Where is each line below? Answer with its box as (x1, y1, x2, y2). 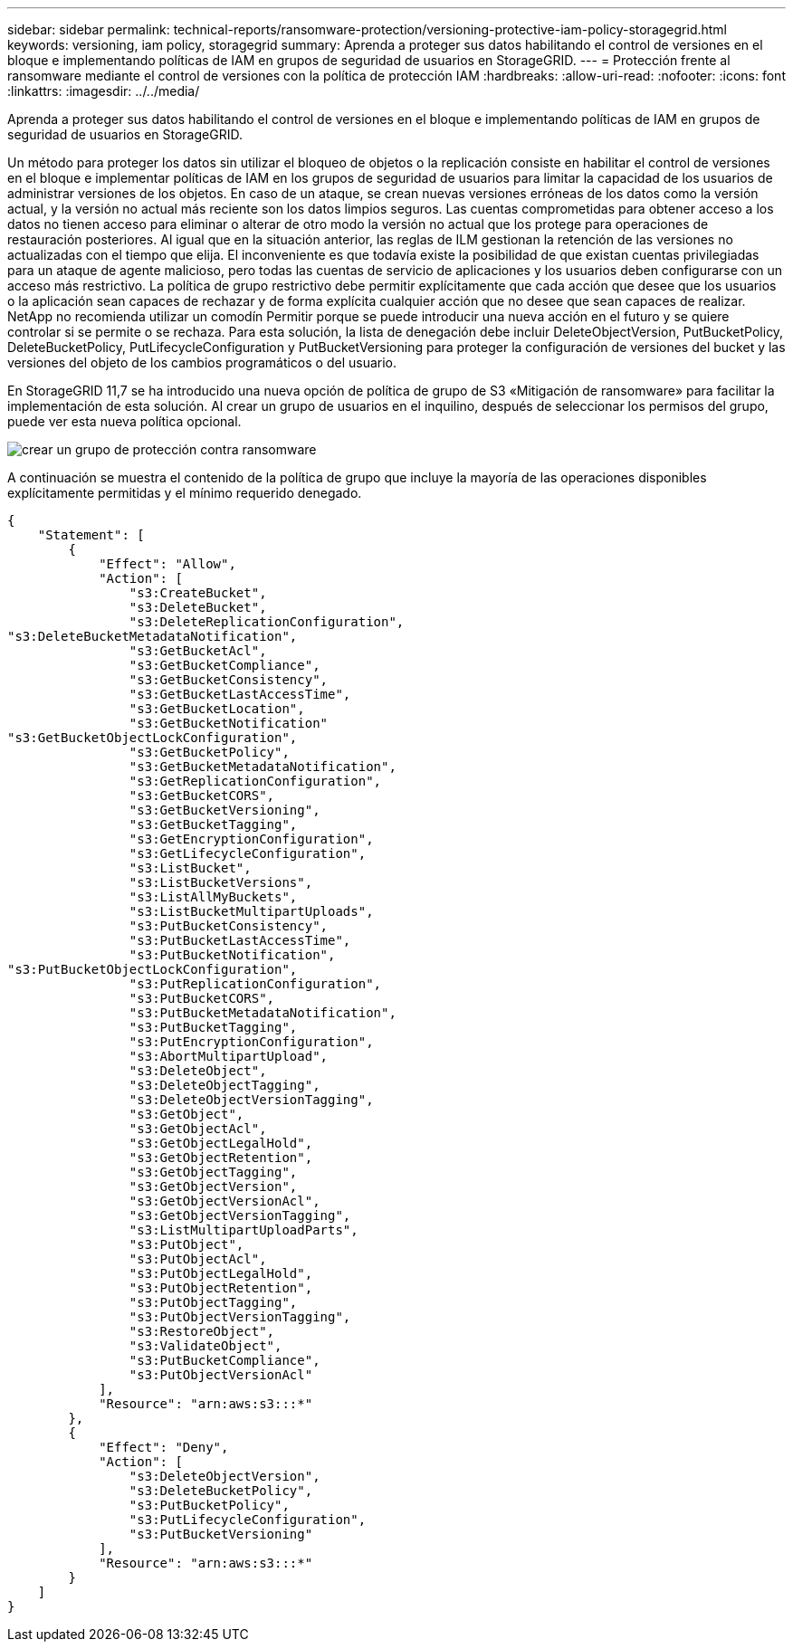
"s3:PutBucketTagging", (129, 1020, 298, 1034)
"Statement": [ (37, 528, 145, 542)
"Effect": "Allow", (99, 557, 236, 571)
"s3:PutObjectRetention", (129, 1281, 313, 1295)
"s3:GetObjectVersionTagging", (129, 1208, 351, 1223)
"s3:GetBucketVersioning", (129, 803, 320, 817)
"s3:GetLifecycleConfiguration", (129, 846, 367, 861)
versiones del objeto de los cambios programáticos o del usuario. (7, 355, 397, 370)
